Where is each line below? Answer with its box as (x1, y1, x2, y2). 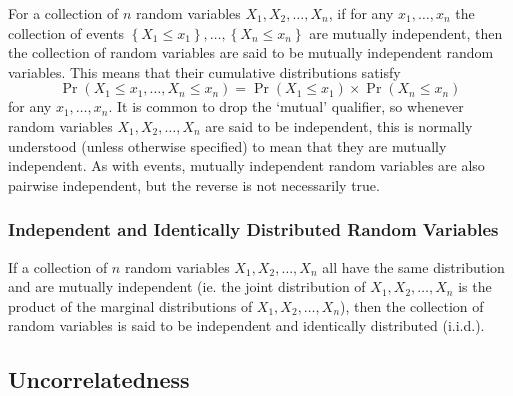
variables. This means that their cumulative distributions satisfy (8, 61, 401, 82)
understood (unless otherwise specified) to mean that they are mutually (8, 135, 447, 156)
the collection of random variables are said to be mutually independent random (8, 42, 494, 63)
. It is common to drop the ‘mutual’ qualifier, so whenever (108, 96, 464, 117)
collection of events (8, 22, 124, 43)
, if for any (328, 3, 394, 23)
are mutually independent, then (309, 22, 503, 43)
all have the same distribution (322, 256, 505, 277)
